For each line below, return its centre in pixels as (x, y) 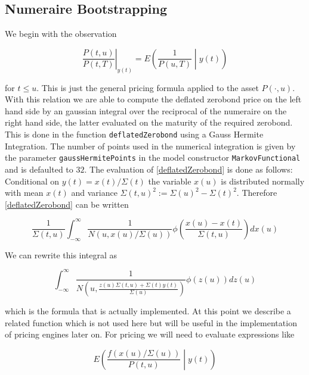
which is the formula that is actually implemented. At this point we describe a (148, 311)
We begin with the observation (61, 34)
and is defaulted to (39, 169)
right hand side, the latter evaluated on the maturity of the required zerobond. (149, 122)
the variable (170, 181)
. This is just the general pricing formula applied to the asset (148, 87)
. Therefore (257, 193)
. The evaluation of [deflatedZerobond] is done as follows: (189, 169)
